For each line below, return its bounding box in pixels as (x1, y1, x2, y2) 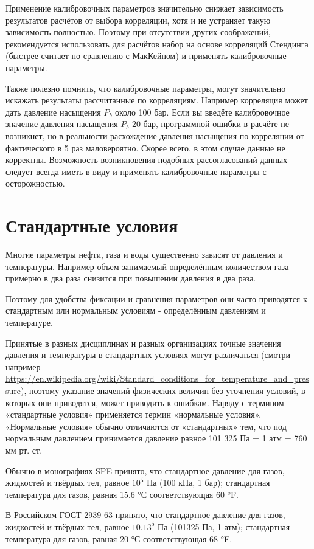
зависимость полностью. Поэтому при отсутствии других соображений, (5, 26, 271, 38)
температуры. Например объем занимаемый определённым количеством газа (5, 260, 289, 272)
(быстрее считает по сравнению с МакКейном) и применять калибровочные (5, 49, 287, 62)
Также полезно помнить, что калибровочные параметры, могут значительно (5, 81, 286, 94)
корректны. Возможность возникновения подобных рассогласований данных (5, 153, 288, 166)
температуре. (5, 316, 53, 328)
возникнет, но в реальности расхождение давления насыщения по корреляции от (5, 129, 304, 142)
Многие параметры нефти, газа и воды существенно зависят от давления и (5, 248, 283, 261)
